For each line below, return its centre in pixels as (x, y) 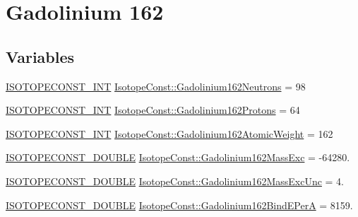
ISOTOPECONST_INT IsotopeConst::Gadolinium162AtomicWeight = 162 (169, 133)
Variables (40, 56)
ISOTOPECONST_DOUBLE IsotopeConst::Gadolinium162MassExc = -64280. (178, 157)
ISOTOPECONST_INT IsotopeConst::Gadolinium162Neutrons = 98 (156, 86)
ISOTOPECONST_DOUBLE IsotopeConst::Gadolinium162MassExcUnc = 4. (175, 181)
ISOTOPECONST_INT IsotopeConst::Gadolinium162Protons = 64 (153, 110)
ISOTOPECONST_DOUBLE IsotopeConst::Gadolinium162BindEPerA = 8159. (179, 205)
